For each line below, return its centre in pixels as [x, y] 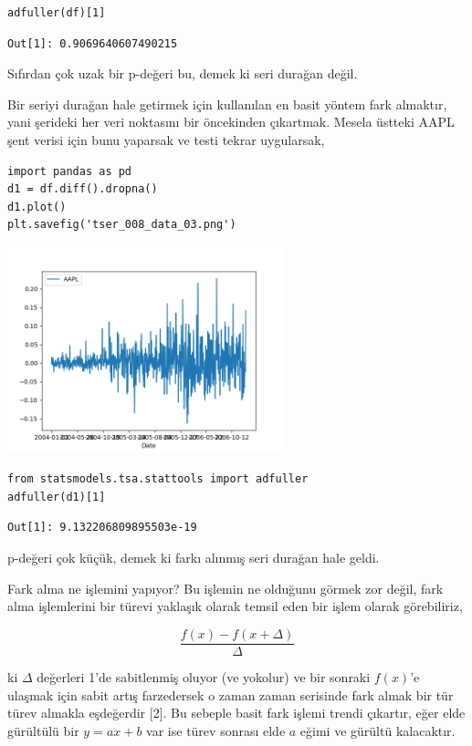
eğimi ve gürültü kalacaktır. [378, 730]
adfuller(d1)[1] [57, 497]
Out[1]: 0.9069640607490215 [93, 43]
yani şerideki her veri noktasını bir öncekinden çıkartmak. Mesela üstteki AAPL [231, 122]
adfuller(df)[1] [57, 13]
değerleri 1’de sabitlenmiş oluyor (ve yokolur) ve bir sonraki [204, 676]
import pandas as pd [70, 171]
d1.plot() [37, 207]
